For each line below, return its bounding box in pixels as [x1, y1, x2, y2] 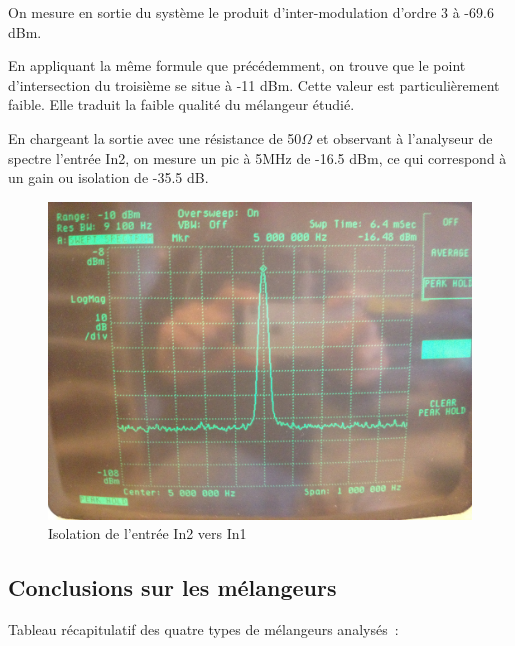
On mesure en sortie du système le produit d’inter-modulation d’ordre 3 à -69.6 [8, 2, 494, 22]
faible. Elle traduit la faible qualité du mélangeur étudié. [8, 94, 355, 115]
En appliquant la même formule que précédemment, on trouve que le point [8, 55, 466, 76]
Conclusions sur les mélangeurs [8, 572, 337, 603]
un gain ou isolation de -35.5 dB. [8, 167, 209, 188]
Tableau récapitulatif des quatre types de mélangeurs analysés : [8, 619, 399, 640]
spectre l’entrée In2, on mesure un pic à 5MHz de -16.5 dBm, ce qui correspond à [8, 147, 507, 168]
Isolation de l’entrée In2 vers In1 [48, 523, 247, 544]
